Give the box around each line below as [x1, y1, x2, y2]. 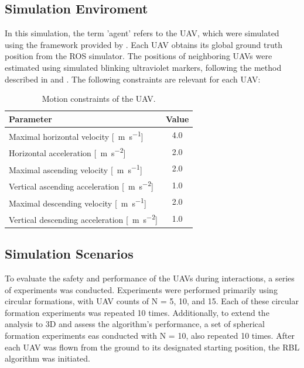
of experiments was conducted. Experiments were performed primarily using [5, 283, 278, 295]
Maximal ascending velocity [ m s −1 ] [9, 161, 142, 176]
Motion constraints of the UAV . [42, 92, 156, 105]
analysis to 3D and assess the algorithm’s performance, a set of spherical [5, 318, 265, 330]
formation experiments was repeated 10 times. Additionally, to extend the [5, 306, 269, 318]
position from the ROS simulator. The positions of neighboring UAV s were [5, 50, 272, 62]
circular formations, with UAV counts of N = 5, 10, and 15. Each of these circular [5, 295, 299, 307]
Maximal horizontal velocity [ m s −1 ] [9, 128, 144, 142]
